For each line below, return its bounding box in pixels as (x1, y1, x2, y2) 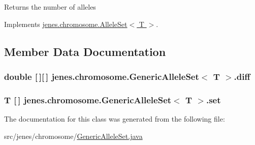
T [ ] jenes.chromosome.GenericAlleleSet (4, 93, 172, 106)
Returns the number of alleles (4, 2, 96, 12)
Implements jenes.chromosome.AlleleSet (4, 18, 127, 29)
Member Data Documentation (4, 43, 166, 59)
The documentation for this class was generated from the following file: (4, 113, 225, 124)
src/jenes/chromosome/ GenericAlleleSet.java (4, 130, 143, 141)
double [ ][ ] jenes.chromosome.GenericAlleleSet (4, 70, 199, 82)
